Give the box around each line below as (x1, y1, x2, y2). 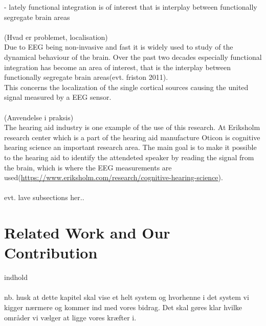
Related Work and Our (4, 222, 170, 243)
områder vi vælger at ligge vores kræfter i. (4, 312, 137, 322)
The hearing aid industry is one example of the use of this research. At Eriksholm (4, 122, 260, 133)
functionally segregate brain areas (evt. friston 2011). (4, 72, 168, 82)
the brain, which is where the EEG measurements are (4, 162, 172, 172)
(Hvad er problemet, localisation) (4, 31, 108, 42)
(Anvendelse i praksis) (4, 112, 74, 122)
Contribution (4, 242, 98, 263)
